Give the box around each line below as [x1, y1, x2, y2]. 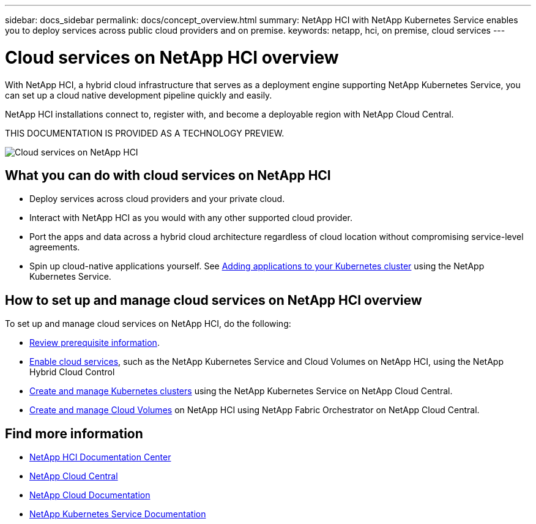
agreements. [29, 242, 80, 253]
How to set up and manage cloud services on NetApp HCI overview [5, 292, 422, 308]
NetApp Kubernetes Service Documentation [29, 509, 206, 520]
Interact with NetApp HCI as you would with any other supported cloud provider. [29, 212, 352, 223]
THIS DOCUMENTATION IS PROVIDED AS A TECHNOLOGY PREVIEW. [5, 127, 285, 138]
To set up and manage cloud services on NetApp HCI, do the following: [5, 318, 291, 329]
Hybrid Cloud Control [29, 367, 115, 378]
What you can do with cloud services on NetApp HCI [5, 167, 331, 183]
